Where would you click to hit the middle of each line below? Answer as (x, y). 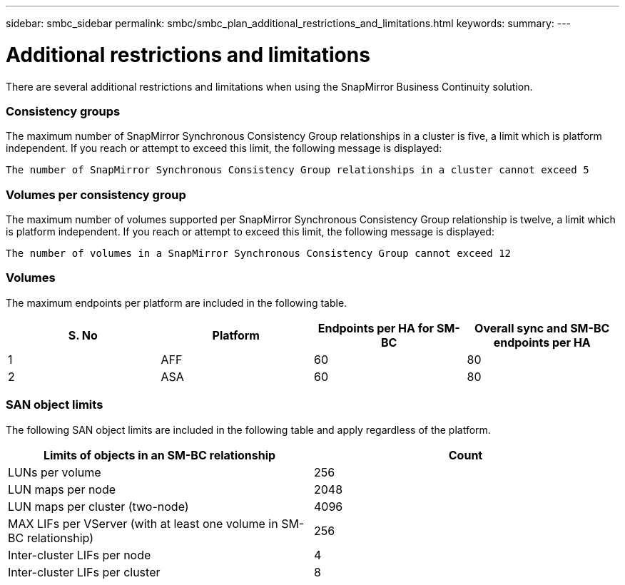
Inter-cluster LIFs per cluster (84, 572)
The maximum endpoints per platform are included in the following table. (177, 302)
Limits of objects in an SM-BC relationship (159, 455)
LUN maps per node (62, 489)
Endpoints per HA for (376, 328)
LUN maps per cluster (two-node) (98, 506)
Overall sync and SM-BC (542, 328)
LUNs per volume (55, 472)
